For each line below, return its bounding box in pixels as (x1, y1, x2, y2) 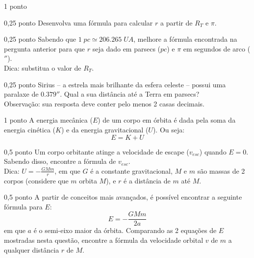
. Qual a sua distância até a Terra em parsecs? (60, 89, 200, 99)
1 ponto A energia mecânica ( (4, 115, 93, 125)
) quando (199, 146, 227, 156)
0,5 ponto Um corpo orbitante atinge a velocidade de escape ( (4, 146, 189, 156)
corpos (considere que (4, 175, 69, 185)
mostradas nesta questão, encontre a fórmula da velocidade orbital (4, 234, 203, 245)
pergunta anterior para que (4, 43, 85, 53)
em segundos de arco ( (183, 43, 251, 53)
